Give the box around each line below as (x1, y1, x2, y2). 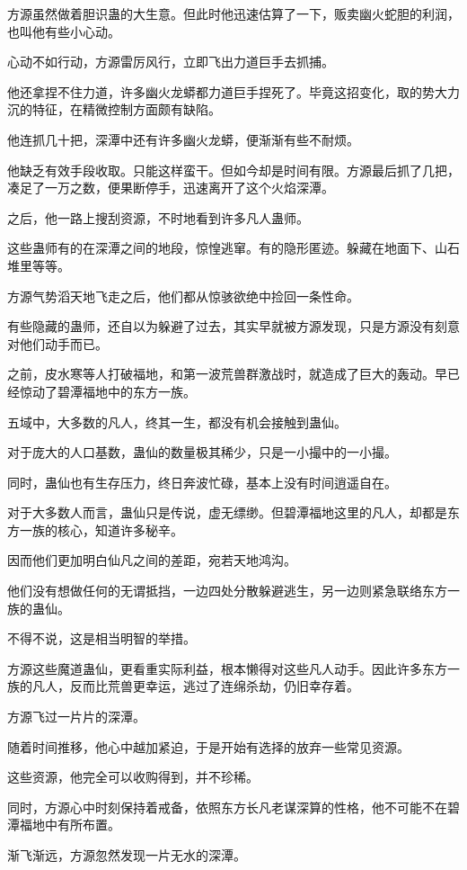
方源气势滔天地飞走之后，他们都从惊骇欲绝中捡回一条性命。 (7, 286, 359, 305)
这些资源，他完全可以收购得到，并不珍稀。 (7, 767, 259, 786)
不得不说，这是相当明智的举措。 (7, 629, 196, 648)
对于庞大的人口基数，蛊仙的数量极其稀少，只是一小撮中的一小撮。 (7, 443, 397, 462)
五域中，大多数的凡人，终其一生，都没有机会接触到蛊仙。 (7, 412, 347, 431)
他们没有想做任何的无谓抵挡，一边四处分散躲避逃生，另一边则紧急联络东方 (7, 581, 447, 600)
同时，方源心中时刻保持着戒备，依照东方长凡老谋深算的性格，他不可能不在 (7, 797, 447, 816)
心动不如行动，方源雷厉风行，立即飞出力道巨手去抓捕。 (7, 52, 334, 71)
